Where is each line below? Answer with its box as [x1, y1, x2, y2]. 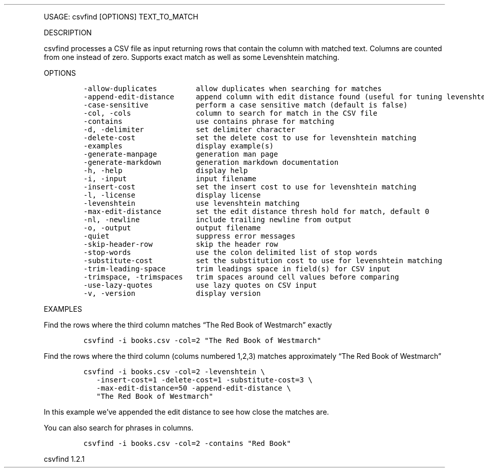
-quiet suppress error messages [83, 232, 295, 240]
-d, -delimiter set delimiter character [83, 125, 295, 134]
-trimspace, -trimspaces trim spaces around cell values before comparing [83, 273, 399, 281]
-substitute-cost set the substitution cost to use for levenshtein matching [83, 256, 442, 265]
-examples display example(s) [83, 142, 274, 150]
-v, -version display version [83, 289, 261, 297]
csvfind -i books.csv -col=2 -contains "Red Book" [83, 439, 291, 447]
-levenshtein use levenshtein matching [83, 199, 300, 207]
